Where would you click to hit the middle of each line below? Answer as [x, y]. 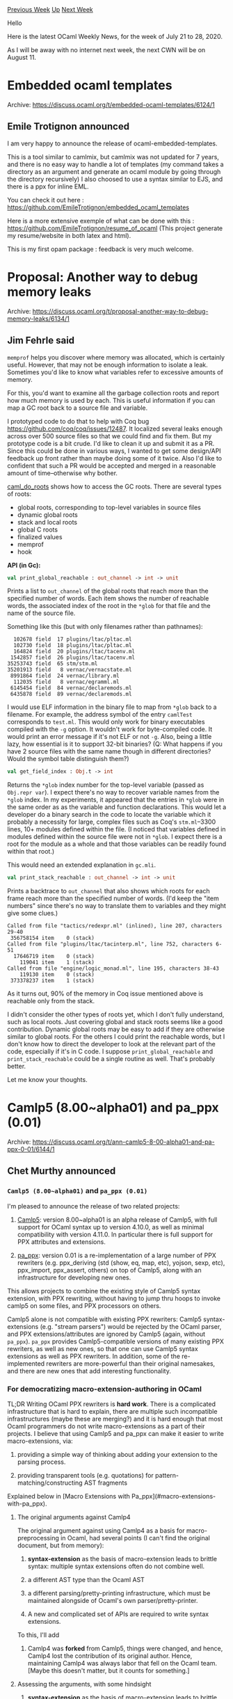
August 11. [22, 57]
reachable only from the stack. [51, 1001]
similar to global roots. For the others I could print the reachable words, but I [116, 1037]
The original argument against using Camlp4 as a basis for [101, 1531]
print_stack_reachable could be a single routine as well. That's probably [111, 1059]
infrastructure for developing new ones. [74, 1277]
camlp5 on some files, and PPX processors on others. [84, 1305]
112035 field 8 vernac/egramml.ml [66, 682]
